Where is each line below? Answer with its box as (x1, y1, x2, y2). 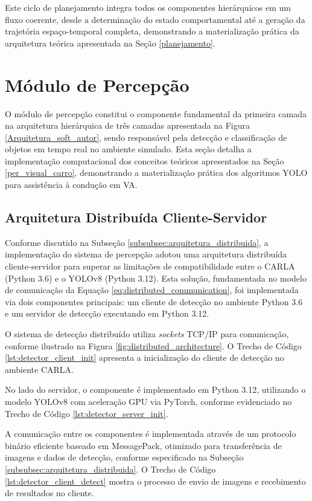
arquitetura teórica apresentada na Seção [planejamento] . (5, 36, 215, 49)
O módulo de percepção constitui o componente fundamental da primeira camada (5, 107, 307, 120)
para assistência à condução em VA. (5, 178, 138, 191)
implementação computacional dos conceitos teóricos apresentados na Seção (5, 154, 284, 167)
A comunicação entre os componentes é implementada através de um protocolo (5, 427, 296, 440)
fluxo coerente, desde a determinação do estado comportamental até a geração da (5, 13, 305, 25)
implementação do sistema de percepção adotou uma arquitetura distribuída (5, 248, 287, 260)
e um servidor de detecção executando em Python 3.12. (5, 307, 209, 320)
